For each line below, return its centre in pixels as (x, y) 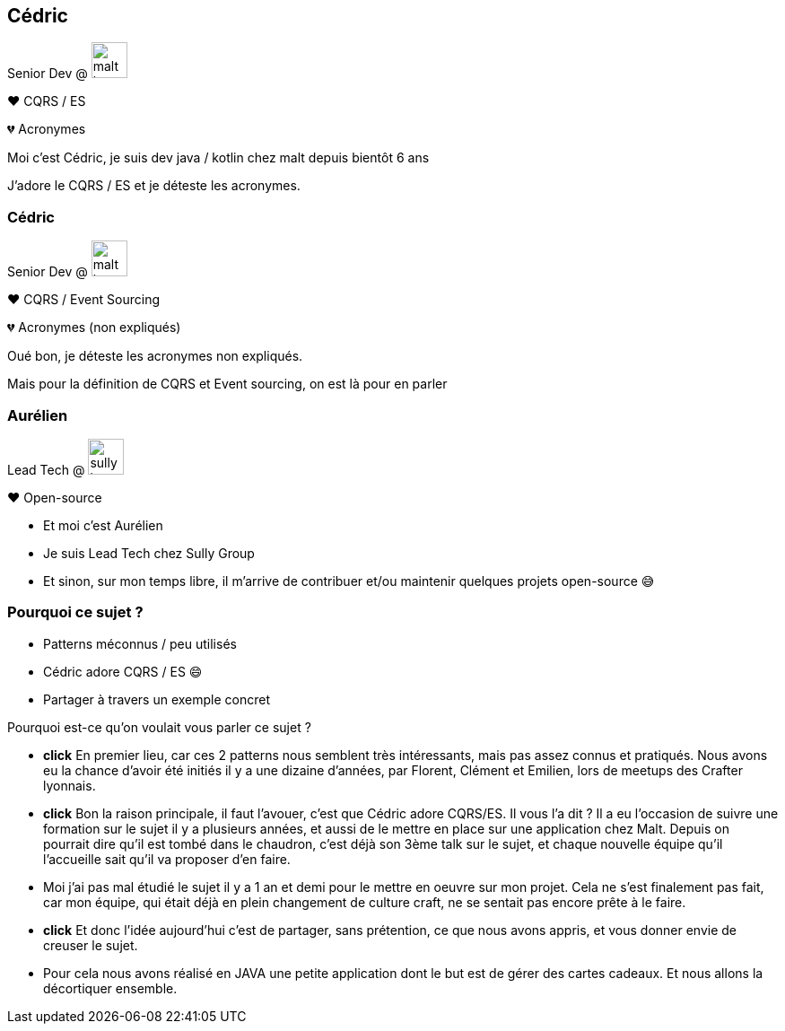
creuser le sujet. (91, 945)
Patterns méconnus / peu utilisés (140, 643)
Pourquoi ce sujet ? (75, 612)
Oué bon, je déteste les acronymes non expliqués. (155, 356)
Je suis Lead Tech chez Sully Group (149, 553)
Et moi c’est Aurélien (103, 525)
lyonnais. (70, 785)
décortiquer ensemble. (110, 988)
